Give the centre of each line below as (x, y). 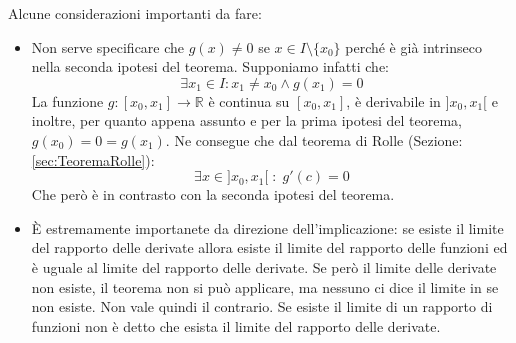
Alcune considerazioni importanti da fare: (135, 13)
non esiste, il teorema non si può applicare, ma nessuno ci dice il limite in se (265, 286)
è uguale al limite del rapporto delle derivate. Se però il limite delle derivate (264, 266)
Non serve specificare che (108, 46)
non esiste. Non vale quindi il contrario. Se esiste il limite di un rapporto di (262, 306)
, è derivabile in (393, 100)
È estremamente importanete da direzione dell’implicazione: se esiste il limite (267, 227)
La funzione (67, 100)
